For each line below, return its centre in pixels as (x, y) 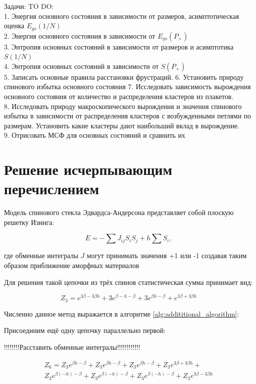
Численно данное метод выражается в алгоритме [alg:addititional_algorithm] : (122, 313)
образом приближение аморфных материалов (72, 265)
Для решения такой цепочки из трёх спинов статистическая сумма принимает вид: (128, 282)
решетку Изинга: (29, 222)
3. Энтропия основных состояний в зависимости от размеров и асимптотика (119, 46)
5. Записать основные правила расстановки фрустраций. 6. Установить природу (124, 77)
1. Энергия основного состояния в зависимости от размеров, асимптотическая (122, 16)
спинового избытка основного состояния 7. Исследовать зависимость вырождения (128, 86)
